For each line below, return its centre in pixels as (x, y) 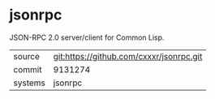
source (26, 56)
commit (28, 69)
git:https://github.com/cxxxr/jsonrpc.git (128, 56)
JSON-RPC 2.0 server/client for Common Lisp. (87, 37)
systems (29, 83)
